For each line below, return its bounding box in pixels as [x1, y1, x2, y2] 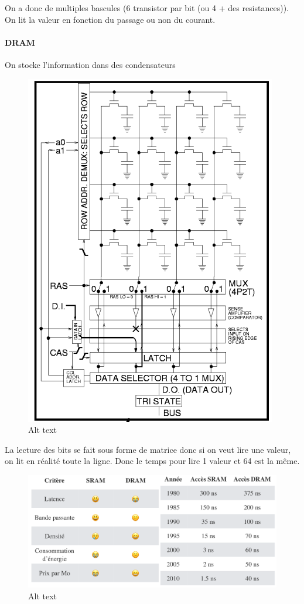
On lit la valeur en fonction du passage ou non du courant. [5, 13, 216, 25]
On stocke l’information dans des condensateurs [5, 58, 176, 70]
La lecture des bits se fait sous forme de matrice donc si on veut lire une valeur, [5, 443, 291, 455]
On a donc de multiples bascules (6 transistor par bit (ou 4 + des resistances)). [5, 2, 289, 13]
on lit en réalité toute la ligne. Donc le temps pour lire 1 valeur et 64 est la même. [5, 455, 300, 467]
